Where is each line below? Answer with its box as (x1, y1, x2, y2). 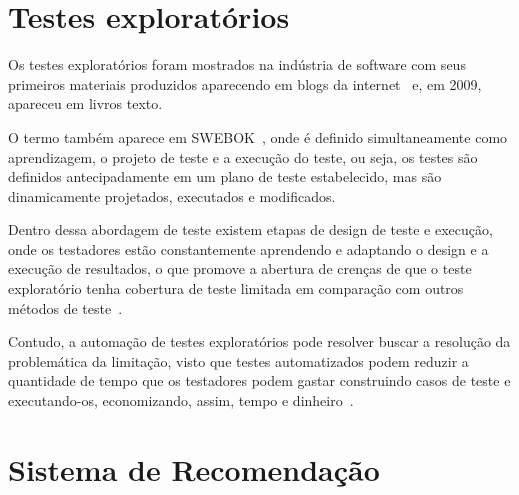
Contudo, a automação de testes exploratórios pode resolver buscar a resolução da (8, 331, 511, 352)
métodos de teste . (8, 297, 123, 318)
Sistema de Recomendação (8, 448, 380, 489)
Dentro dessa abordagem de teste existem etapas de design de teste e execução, (8, 219, 493, 240)
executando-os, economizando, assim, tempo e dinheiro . (8, 390, 354, 411)
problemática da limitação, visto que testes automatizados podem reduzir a (8, 350, 469, 371)
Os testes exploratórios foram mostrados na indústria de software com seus (8, 54, 466, 75)
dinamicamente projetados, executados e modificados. (8, 185, 336, 206)
